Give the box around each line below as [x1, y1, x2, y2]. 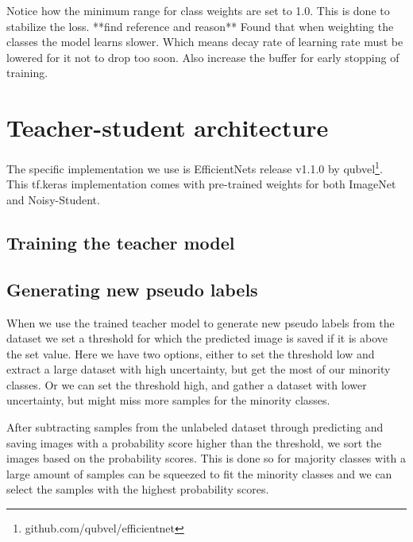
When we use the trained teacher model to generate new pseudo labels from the [6, 314, 395, 331]
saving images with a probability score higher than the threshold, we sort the [6, 434, 382, 451]
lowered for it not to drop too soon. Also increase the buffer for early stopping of [6, 48, 399, 65]
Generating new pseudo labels [6, 277, 258, 301]
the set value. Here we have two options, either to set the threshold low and [6, 345, 375, 362]
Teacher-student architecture [6, 111, 329, 144]
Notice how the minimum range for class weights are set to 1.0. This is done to [6, 2, 390, 18]
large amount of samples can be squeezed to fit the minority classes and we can [6, 465, 392, 482]
